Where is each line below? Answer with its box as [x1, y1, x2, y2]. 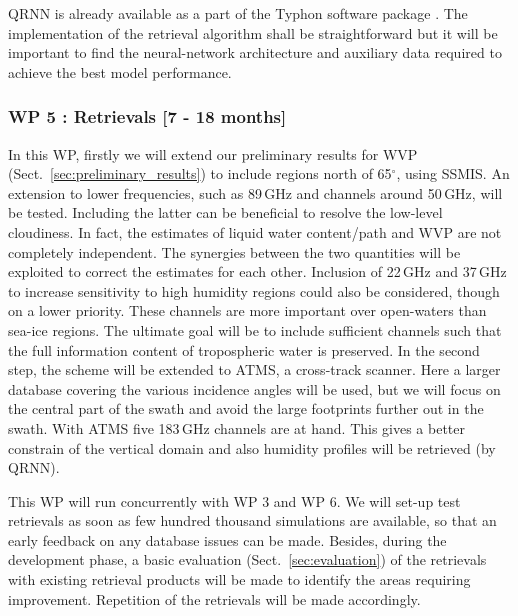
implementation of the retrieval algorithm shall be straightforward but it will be [8, 22, 498, 43]
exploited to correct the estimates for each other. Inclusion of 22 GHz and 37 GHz [8, 261, 507, 282]
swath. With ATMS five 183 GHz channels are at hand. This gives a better [8, 417, 466, 438]
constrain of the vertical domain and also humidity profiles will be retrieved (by [8, 437, 496, 458]
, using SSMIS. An [396, 163, 510, 184]
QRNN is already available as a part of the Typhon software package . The [8, 3, 468, 23]
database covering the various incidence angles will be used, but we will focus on [8, 378, 501, 399]
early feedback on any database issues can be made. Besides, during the [8, 529, 447, 550]
